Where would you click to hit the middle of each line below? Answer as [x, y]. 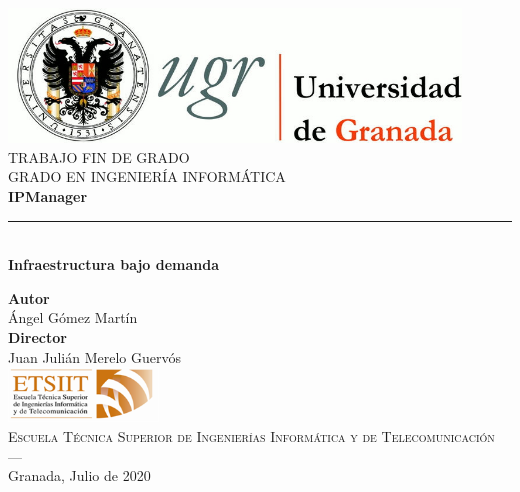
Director [37, 336]
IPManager [48, 195]
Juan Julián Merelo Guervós [94, 356]
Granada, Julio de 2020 [79, 475]
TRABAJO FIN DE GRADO [99, 156]
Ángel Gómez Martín [73, 317]
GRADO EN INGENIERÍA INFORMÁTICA [147, 176]
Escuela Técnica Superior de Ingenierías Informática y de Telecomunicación [251, 435]
